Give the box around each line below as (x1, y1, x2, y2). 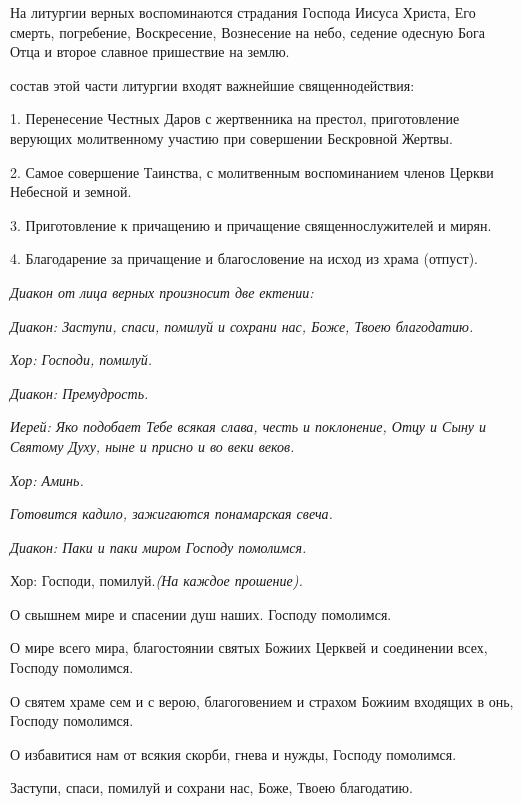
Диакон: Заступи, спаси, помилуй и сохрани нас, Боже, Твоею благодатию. (10, 315, 474, 336)
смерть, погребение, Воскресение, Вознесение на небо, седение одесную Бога (10, 21, 485, 42)
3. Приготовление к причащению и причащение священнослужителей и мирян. (10, 214, 492, 235)
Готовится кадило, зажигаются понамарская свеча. (10, 503, 333, 524)
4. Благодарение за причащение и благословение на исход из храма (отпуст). (10, 248, 479, 269)
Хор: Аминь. (10, 469, 84, 490)
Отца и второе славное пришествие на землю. (10, 41, 290, 62)
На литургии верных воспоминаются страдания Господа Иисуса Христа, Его (10, 2, 476, 22)
